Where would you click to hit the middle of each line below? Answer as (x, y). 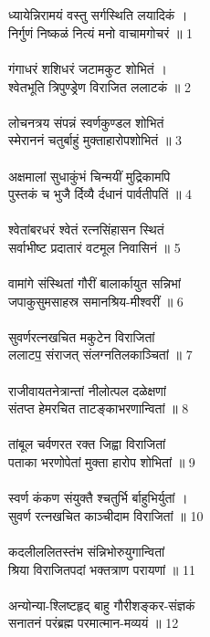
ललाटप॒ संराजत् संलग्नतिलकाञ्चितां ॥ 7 (100, 355)
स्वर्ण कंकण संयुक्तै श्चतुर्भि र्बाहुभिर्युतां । (98, 498)
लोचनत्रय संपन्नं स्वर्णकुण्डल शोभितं (86, 122)
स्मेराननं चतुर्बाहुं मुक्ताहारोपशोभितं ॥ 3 (95, 140)
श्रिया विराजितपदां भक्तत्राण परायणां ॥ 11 (102, 569)
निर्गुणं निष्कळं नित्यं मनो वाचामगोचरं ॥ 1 (101, 32)
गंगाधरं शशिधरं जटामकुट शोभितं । (88, 68)
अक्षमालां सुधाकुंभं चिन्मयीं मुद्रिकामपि (89, 176)
